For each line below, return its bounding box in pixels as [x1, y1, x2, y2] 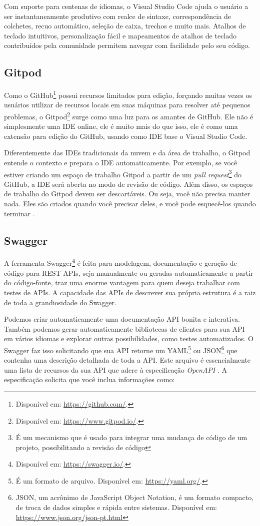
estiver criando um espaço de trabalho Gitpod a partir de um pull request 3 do [4, 167, 241, 179]
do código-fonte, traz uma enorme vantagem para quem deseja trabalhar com [4, 277, 240, 288]
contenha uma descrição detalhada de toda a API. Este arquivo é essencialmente [4, 355, 251, 365]
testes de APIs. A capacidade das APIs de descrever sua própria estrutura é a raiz [4, 287, 256, 297]
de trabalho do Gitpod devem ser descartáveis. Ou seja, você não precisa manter [4, 188, 250, 199]
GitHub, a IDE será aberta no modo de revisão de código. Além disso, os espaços [4, 178, 253, 189]
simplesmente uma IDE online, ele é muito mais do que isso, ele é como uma [4, 121, 238, 131]
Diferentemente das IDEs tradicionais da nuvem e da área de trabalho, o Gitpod [4, 147, 250, 158]
